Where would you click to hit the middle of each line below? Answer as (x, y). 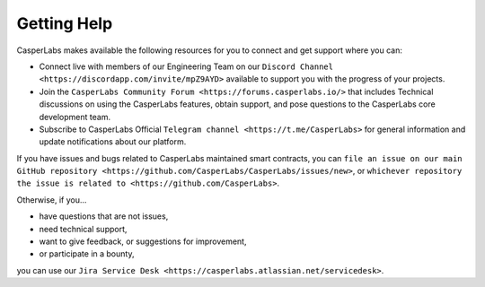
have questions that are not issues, (104, 216)
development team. (75, 117)
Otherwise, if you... (52, 200)
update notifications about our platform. (113, 142)
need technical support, (83, 229)
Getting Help (65, 23)
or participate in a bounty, (87, 254)
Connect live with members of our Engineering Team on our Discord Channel (186, 66)
